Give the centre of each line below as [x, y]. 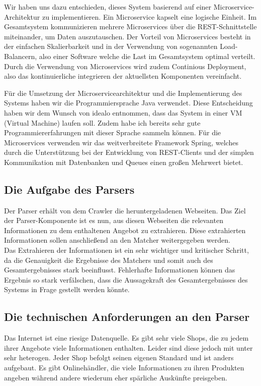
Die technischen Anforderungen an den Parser [127, 317]
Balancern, [21, 56]
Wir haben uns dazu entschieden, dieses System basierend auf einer [108, 7]
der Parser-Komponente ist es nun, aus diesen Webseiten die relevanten [114, 220]
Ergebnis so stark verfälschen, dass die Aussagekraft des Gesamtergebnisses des [126, 279]
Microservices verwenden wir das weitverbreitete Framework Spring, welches [121, 142]
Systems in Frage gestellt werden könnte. [67, 289]
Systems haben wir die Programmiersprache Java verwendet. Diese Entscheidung [128, 103]
